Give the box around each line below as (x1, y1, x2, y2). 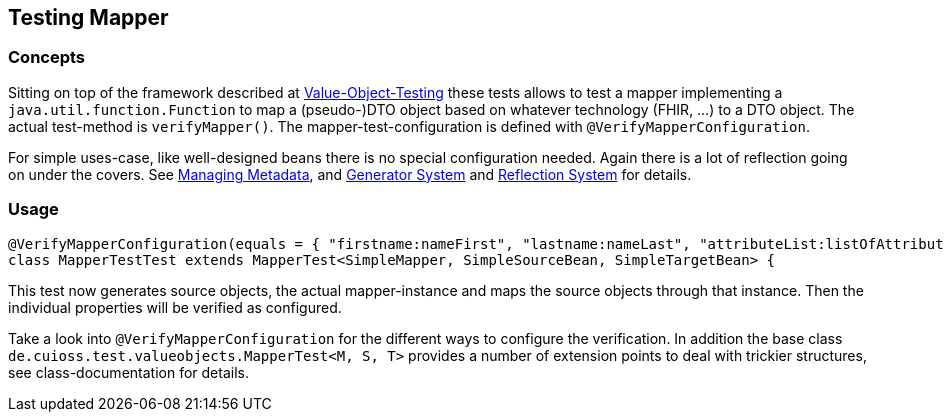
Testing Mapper (8, 5, 169, 30)
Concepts (8, 47, 86, 68)
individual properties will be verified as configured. (8, 298, 342, 316)
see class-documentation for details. (8, 363, 249, 381)
